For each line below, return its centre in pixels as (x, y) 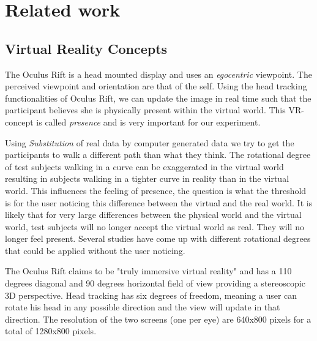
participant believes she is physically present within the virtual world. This (145, 110)
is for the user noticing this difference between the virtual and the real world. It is (159, 202)
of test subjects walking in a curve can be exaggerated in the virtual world (144, 166)
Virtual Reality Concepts (86, 48)
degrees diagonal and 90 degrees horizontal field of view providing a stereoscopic (155, 283)
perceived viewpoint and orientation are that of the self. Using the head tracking (156, 86)
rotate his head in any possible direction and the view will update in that (143, 307)
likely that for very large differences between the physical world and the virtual (153, 215)
